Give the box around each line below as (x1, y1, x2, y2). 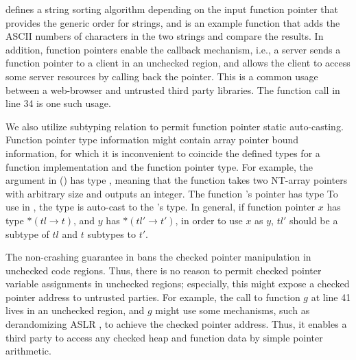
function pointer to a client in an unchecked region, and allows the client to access (5, 56, 351, 70)
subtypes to (87, 226, 136, 241)
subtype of (5, 226, 49, 241)
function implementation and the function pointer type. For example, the (5, 159, 313, 173)
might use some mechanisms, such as (155, 303, 310, 317)
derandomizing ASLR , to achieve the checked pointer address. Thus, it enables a (5, 317, 347, 331)
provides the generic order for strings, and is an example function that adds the (5, 15, 340, 29)
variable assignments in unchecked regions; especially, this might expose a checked (5, 276, 350, 291)
